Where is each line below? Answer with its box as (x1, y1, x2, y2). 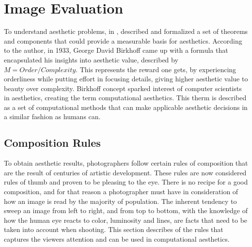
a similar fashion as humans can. (4, 111, 101, 122)
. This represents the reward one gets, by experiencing (76, 64, 236, 74)
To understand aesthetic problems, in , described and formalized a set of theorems (4, 26, 248, 36)
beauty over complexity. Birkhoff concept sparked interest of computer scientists (4, 83, 242, 93)
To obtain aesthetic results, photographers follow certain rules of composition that (4, 158, 248, 168)
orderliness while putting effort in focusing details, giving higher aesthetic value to (4, 74, 248, 84)
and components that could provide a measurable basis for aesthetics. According (4, 35, 242, 46)
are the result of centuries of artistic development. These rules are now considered (4, 167, 247, 177)
